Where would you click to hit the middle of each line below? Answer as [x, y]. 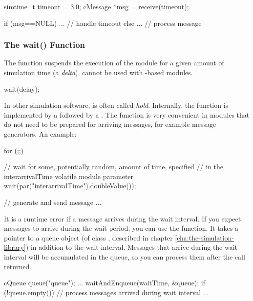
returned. [18, 266]
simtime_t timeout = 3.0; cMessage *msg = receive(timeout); [96, 6]
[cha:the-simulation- [204, 237]
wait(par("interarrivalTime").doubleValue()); [70, 186]
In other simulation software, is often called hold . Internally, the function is [116, 105]
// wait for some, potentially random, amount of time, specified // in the [114, 167]
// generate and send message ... [53, 202]
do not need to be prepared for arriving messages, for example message [110, 124]
